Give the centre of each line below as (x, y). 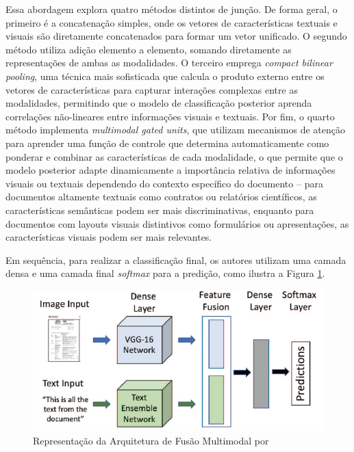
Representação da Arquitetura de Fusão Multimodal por (151, 440)
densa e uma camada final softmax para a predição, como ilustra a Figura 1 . (165, 273)
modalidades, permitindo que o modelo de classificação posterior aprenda (159, 103)
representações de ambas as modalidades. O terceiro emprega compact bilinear (169, 63)
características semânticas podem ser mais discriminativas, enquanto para (160, 210)
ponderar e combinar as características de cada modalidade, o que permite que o (174, 156)
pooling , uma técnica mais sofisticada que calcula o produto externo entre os (165, 76)
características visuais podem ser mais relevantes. (109, 237)
